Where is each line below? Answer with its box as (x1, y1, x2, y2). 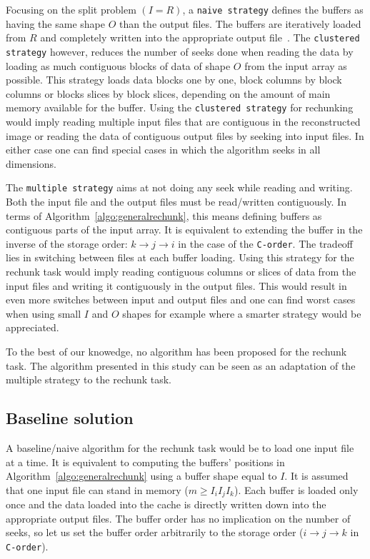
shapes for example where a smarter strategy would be (122, 306, 361, 321)
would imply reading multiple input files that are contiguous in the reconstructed (6, 114, 361, 129)
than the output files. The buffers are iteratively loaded (119, 16, 361, 31)
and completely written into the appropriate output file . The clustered (40, 30, 360, 45)
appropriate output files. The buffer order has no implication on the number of (6, 510, 351, 525)
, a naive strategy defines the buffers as (182, 2, 364, 16)
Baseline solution (6, 407, 134, 429)
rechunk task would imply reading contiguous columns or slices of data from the (6, 264, 356, 279)
